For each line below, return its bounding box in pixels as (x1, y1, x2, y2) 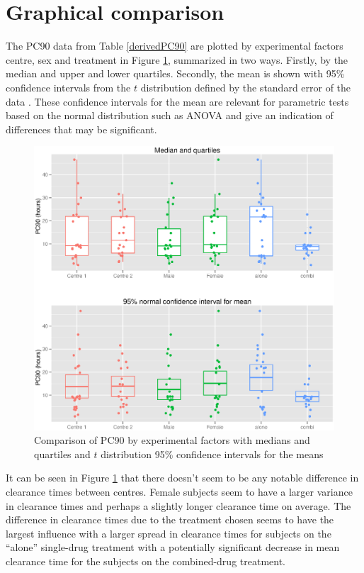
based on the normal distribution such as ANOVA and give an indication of (6, 108, 334, 123)
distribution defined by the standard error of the (140, 79, 351, 94)
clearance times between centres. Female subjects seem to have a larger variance (6, 484, 353, 499)
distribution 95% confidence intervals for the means (101, 446, 324, 461)
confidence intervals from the (6, 79, 131, 94)
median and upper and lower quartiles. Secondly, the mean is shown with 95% (6, 66, 345, 81)
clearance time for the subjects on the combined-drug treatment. (6, 554, 286, 569)
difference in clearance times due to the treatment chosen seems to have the (6, 512, 334, 527)
